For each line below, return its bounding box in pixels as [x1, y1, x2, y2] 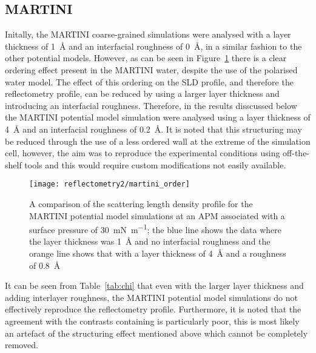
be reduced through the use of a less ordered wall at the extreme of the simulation [5, 134, 311, 147]
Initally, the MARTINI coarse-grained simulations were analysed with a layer [5, 28, 291, 41]
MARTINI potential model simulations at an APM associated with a [29, 209, 285, 222]
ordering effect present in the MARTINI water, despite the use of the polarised [5, 63, 298, 76]
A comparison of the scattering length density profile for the [29, 197, 253, 209]
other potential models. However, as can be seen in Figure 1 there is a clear [5, 51, 287, 64]
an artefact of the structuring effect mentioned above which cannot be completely [5, 326, 308, 339]
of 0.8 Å [29, 259, 61, 271]
